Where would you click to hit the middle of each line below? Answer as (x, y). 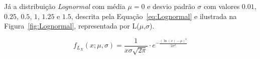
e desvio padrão (171, 6)
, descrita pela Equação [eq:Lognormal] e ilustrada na (154, 16)
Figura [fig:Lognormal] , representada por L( (72, 26)
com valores (222, 6)
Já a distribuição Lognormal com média (65, 6)
